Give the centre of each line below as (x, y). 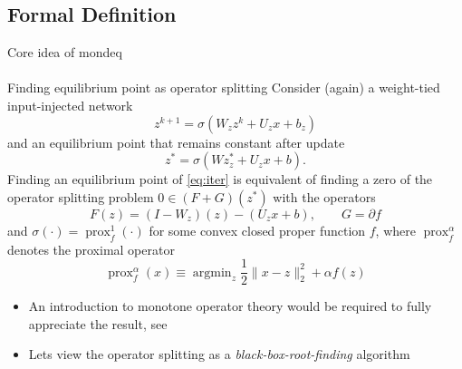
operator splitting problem (81, 196)
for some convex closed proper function (257, 230)
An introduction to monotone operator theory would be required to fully (230, 306)
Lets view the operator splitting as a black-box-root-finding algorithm (219, 354)
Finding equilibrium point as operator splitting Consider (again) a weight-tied (224, 87)
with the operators (324, 196)
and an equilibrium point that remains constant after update (176, 142)
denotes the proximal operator (91, 249)
